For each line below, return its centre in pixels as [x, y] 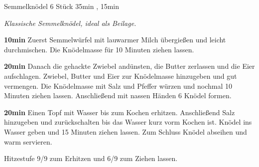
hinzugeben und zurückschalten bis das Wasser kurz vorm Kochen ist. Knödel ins [128, 122]
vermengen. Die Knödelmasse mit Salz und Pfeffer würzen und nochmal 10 [118, 85]
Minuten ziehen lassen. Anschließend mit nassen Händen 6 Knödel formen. [118, 95]
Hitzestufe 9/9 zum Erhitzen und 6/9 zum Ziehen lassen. [91, 158]
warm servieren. [28, 141]
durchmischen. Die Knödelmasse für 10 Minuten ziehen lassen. [99, 49]
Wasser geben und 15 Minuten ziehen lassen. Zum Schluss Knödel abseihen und [126, 131]
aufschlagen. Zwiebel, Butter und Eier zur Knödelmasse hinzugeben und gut [121, 76]
